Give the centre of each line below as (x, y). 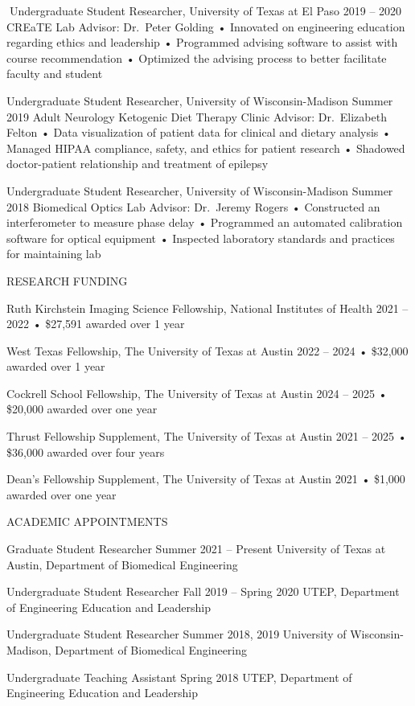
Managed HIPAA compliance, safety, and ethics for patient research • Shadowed (206, 148)
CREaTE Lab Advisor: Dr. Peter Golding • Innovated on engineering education (206, 26)
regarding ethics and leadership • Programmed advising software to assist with (202, 42)
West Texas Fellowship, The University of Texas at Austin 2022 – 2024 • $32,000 (207, 350)
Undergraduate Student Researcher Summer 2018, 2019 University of (177, 634)
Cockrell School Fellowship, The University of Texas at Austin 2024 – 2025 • (197, 393)
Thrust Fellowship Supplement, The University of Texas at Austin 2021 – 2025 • (207, 436)
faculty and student (55, 74)
